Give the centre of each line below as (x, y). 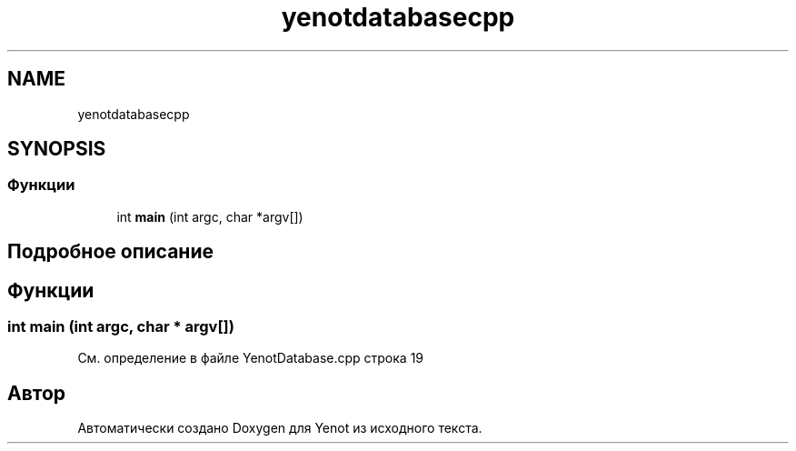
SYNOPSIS (57, 149)
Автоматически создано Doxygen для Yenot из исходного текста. (280, 428)
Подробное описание (110, 252)
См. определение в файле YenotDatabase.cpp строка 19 (251, 358)
